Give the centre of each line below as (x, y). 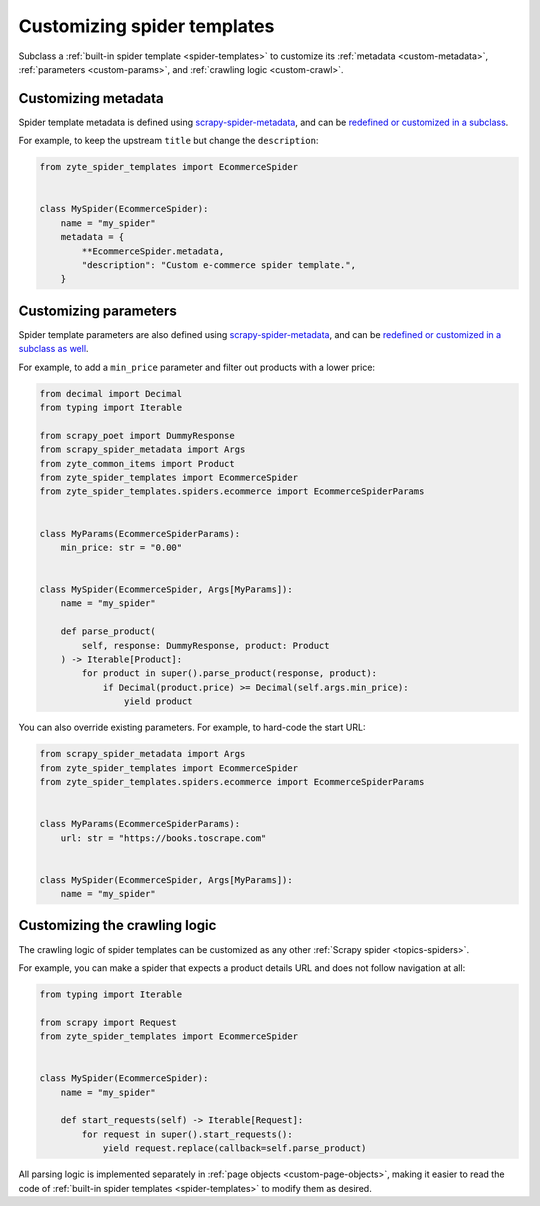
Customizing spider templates (146, 26)
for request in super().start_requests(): (187, 1134)
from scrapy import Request (108, 1022)
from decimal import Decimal (111, 393)
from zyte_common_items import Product (137, 463)
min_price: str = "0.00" (121, 547)
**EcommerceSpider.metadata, (153, 251)
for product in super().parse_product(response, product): (229, 673)
